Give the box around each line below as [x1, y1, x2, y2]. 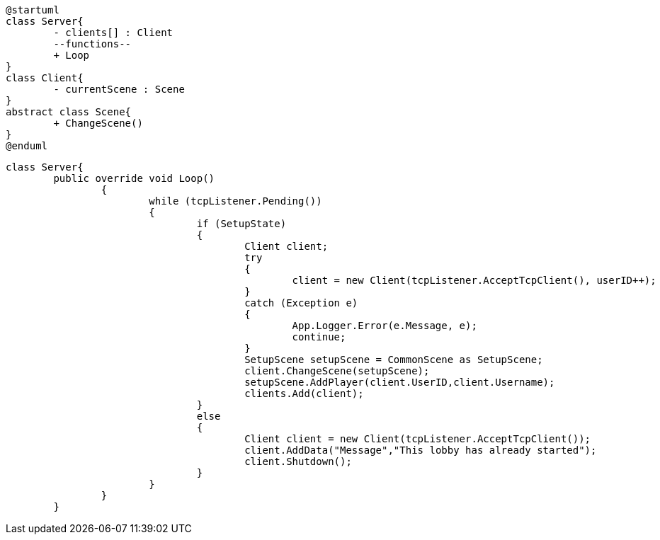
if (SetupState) [196, 218, 287, 229]
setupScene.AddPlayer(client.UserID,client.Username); [244, 377, 555, 388]
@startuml [6, 4, 59, 16]
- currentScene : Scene [53, 84, 185, 95]
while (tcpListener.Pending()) [149, 195, 322, 207]
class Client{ [6, 72, 84, 84]
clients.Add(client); [244, 388, 364, 399]
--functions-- [53, 38, 132, 50]
